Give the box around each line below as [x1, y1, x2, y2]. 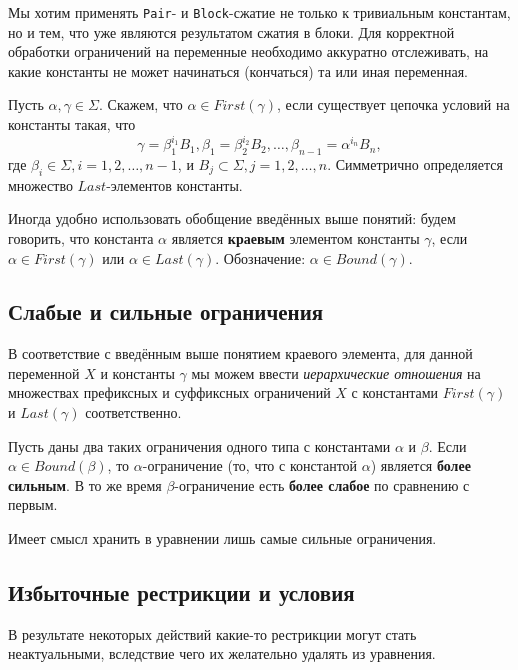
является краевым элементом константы [171, 227, 420, 248]
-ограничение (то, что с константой [142, 455, 358, 476]
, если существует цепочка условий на [277, 94, 510, 115]
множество [8, 174, 73, 195]
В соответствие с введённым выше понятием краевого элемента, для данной [8, 343, 473, 364]
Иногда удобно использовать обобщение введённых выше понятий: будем [8, 208, 456, 229]
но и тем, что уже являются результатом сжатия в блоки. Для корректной [8, 21, 455, 42]
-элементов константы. [106, 174, 243, 195]
